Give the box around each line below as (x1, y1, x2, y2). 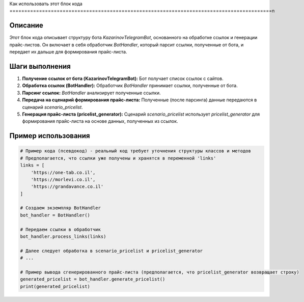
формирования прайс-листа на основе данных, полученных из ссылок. (22, 118, 178, 124)
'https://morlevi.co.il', (31, 176, 96, 182)
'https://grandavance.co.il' (31, 184, 104, 189)
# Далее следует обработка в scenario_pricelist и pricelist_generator (20, 248, 203, 254)
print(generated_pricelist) (20, 283, 90, 289)
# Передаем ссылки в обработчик (20, 227, 101, 232)
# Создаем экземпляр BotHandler (20, 205, 101, 211)
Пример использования (9, 131, 90, 140)
